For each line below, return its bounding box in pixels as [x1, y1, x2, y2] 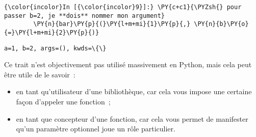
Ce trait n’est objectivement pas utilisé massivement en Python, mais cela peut [4, 59, 252, 70]
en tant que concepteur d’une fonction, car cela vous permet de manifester [16, 113, 248, 124]
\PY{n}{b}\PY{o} [194, 20, 249, 28]
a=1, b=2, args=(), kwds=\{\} [4, 44, 107, 52]
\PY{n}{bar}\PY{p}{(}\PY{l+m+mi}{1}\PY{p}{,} [33, 20, 191, 28]
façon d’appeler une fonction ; [16, 96, 111, 107]
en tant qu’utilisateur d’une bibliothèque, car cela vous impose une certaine [16, 86, 252, 97]
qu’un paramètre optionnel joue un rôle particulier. [16, 123, 175, 134]
